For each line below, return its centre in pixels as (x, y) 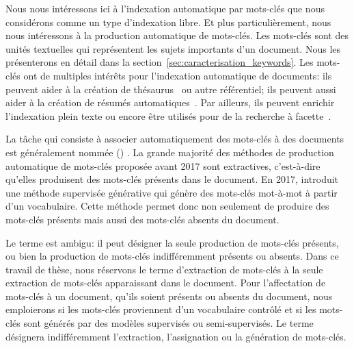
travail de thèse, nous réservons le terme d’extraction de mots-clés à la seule (164, 269)
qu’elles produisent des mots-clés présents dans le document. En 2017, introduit (172, 179)
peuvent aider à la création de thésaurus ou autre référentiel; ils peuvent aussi (171, 89)
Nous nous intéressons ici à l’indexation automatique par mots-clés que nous (165, 8)
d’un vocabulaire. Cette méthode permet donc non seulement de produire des (167, 206)
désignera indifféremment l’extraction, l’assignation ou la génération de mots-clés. (176, 336)
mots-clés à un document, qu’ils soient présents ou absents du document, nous (169, 296)
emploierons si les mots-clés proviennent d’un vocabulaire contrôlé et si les (161, 309)
